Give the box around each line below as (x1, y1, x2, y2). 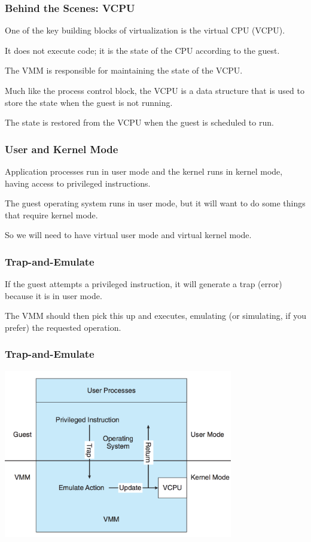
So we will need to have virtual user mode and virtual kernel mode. (5, 229, 252, 241)
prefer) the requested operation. (5, 321, 121, 333)
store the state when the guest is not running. (5, 96, 173, 108)
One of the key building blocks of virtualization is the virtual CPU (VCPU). (5, 24, 285, 36)
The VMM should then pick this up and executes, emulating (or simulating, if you (5, 309, 306, 322)
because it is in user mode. (5, 289, 102, 302)
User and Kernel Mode (5, 141, 118, 156)
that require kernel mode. (5, 208, 98, 221)
